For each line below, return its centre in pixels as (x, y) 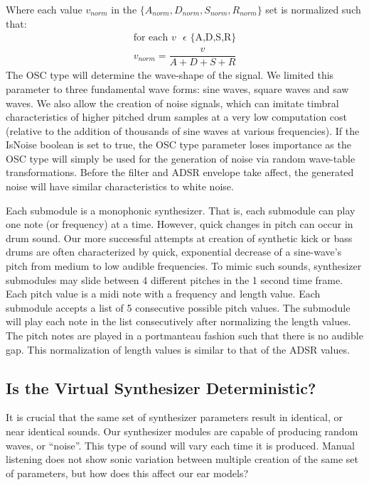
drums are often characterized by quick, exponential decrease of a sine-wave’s (174, 252)
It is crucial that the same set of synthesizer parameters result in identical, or (174, 417)
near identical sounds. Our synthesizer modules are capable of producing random (182, 431)
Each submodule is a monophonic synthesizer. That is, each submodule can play (181, 210)
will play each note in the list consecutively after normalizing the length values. (178, 321)
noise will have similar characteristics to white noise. (120, 186)
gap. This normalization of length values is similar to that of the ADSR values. (178, 349)
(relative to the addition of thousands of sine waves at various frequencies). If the (183, 130)
